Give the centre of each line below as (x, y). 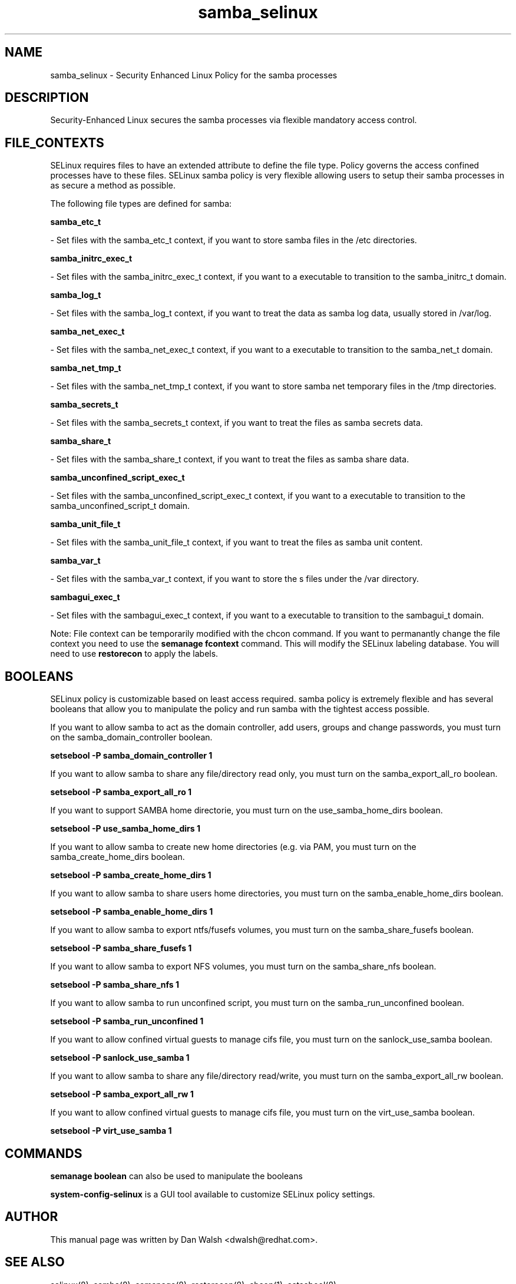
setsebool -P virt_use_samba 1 (111, 1131)
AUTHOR (32, 1217)
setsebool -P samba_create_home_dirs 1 (131, 875)
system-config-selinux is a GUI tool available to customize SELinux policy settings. (213, 1194)
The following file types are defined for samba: (141, 204)
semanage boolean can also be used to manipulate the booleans (176, 1176)
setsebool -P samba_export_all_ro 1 (121, 792)
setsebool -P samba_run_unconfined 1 (127, 1021)
